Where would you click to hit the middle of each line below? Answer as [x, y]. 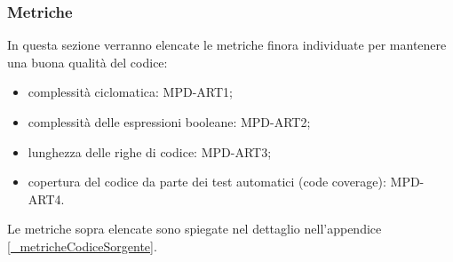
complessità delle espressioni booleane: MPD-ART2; [169, 122]
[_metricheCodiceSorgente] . [82, 246]
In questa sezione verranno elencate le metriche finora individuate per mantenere [227, 45]
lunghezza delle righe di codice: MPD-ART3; [150, 151]
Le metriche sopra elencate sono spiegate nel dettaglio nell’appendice [195, 229]
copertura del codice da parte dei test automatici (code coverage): [207, 182]
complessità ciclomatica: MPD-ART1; [130, 92]
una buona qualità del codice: [87, 62]
